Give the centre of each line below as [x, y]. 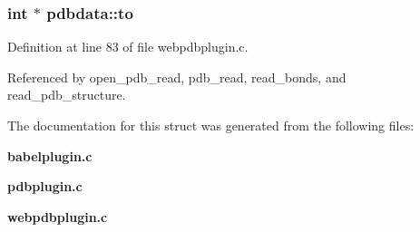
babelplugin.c [50, 155]
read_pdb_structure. [67, 95]
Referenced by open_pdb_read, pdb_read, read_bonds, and [177, 77]
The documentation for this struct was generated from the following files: [211, 125]
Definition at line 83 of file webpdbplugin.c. [128, 47]
